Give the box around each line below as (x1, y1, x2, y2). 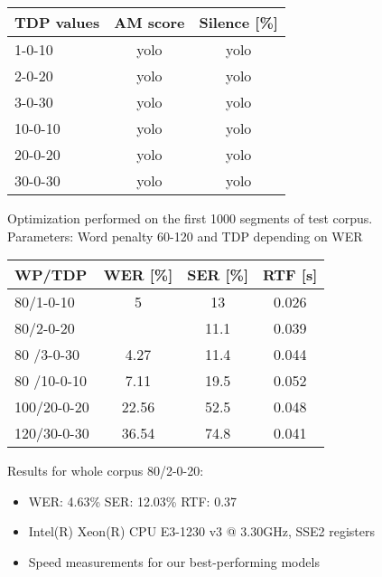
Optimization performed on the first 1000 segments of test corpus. (7, 209, 373, 227)
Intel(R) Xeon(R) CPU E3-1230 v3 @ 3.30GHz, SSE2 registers (28, 522, 375, 541)
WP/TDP (14, 264, 88, 286)
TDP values (14, 12, 100, 33)
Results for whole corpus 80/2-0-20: (7, 461, 204, 480)
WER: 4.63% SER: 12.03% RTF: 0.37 (28, 491, 238, 510)
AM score (114, 12, 185, 33)
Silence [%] (199, 12, 278, 33)
